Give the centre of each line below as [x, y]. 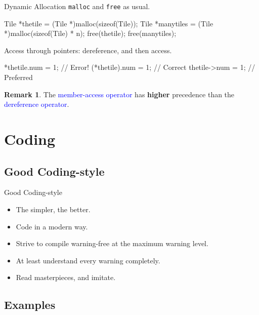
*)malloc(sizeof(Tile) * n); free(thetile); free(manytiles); [90, 33]
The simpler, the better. [53, 209]
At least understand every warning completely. [88, 260]
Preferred [18, 77]
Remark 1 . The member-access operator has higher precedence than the [119, 94]
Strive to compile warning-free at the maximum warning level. [112, 243]
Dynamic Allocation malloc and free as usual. [77, 6]
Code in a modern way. [52, 226]
